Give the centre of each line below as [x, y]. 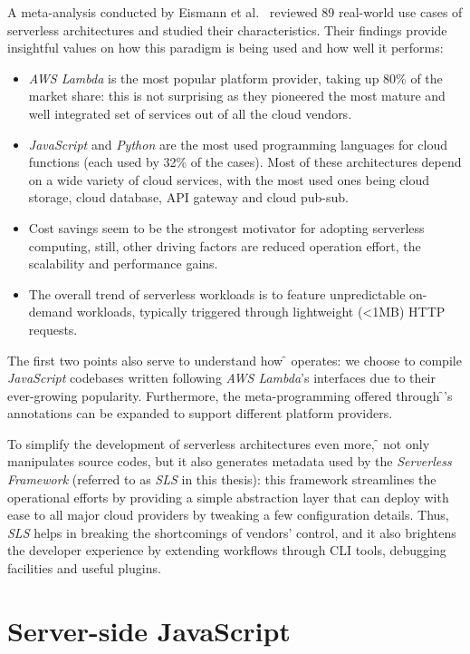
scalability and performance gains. [123, 264]
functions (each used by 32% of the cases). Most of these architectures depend [245, 162]
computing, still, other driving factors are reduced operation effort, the [225, 245]
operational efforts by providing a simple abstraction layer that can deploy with [228, 497]
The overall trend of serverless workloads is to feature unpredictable [217, 293]
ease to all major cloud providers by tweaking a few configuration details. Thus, [228, 515]
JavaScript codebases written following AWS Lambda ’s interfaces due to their [221, 378]
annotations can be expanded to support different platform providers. [200, 413]
